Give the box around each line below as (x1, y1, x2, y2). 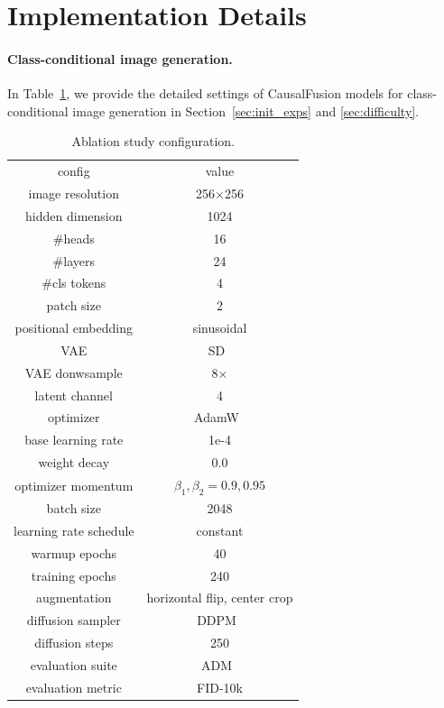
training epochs (31, 565, 116, 584)
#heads (52, 228, 95, 247)
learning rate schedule (14, 520, 134, 539)
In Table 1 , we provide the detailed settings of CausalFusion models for (7, 84, 403, 103)
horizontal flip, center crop (146, 588, 293, 607)
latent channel (34, 385, 113, 404)
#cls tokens (42, 273, 106, 292)
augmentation (35, 588, 112, 607)
